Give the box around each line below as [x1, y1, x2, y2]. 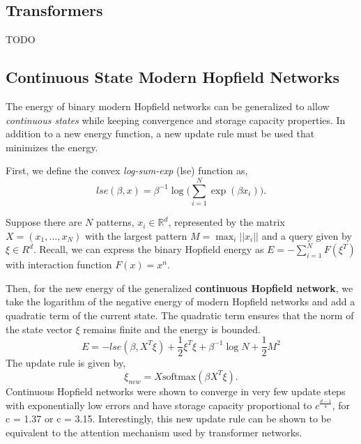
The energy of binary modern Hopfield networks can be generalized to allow [6, 99, 330, 113]
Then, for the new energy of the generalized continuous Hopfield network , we [6, 280, 353, 295]
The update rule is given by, [6, 355, 126, 370]
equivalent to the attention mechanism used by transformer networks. [6, 424, 302, 439]
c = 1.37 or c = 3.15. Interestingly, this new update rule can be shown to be [6, 411, 331, 426]
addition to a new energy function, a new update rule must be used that [6, 126, 315, 141]
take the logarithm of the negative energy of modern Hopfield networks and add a [6, 294, 355, 309]
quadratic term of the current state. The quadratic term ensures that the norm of [6, 308, 354, 323]
